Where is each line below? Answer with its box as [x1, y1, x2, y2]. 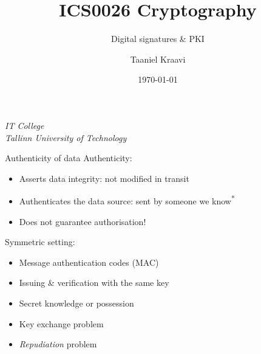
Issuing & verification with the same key [19, 276, 169, 289]
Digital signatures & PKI [111, 32, 205, 45]
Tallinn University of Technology [5, 131, 127, 144]
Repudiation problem [19, 338, 97, 350]
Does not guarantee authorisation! [19, 215, 146, 227]
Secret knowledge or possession [19, 296, 134, 309]
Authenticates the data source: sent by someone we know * [19, 193, 235, 207]
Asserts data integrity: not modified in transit [19, 172, 189, 184]
